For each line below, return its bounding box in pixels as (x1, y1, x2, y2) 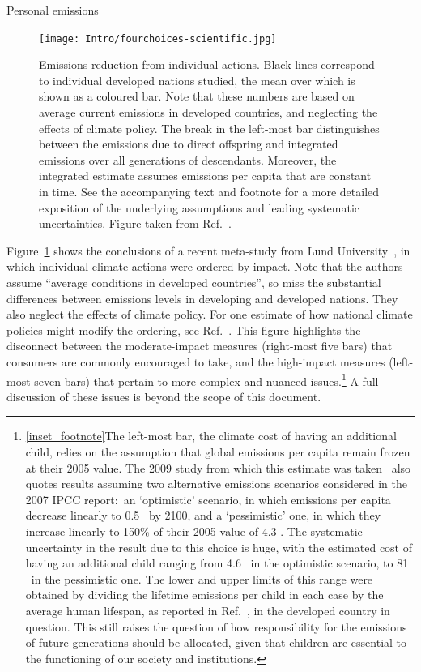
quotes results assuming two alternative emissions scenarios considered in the (25, 475, 407, 492)
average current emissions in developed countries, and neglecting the (39, 104, 378, 121)
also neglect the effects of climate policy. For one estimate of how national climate (6, 306, 413, 323)
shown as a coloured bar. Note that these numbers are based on (39, 88, 355, 105)
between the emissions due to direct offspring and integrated (39, 135, 338, 152)
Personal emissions (6, 2, 99, 18)
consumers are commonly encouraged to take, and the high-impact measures (6, 353, 385, 370)
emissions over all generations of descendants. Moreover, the (39, 151, 337, 168)
